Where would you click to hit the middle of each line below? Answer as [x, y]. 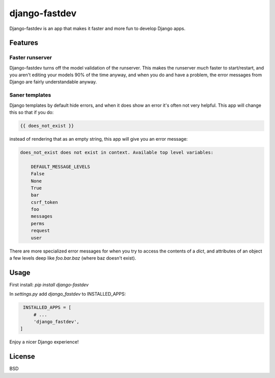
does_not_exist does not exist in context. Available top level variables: [117, 152]
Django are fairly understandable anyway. [53, 82]
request [40, 231]
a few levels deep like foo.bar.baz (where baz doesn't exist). [73, 258]
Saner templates [30, 95]
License [22, 356]
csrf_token [44, 202]
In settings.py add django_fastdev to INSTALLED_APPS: [68, 294]
